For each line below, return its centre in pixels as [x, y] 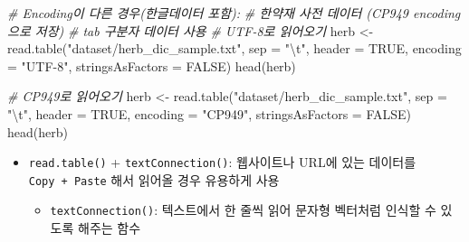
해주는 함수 [110, 228]
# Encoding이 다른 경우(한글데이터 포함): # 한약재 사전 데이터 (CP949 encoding [234, 13]
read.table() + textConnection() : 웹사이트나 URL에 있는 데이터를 [222, 162]
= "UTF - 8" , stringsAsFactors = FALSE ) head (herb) [152, 65]
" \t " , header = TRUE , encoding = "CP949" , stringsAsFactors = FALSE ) [209, 113]
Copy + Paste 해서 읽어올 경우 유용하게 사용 [154, 179]
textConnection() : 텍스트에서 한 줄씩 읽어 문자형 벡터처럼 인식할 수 [243, 210]
